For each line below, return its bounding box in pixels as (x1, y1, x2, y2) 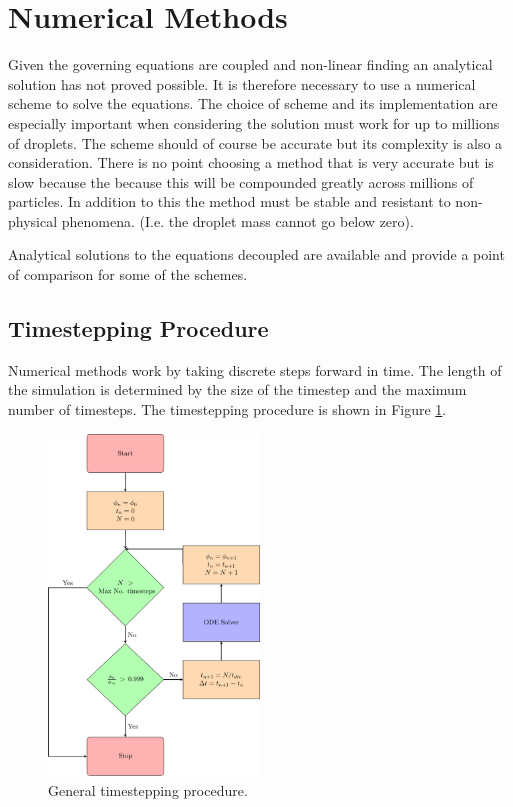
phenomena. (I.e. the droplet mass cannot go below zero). (61, 210, 414, 231)
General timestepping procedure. (48, 779, 248, 800)
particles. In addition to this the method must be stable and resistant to (8, 191, 451, 212)
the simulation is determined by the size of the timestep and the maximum (8, 379, 467, 400)
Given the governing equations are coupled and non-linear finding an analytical (8, 54, 493, 75)
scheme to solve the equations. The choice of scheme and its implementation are (8, 93, 498, 114)
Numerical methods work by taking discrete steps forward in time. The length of (8, 359, 502, 380)
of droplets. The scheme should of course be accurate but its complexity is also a (8, 132, 503, 153)
